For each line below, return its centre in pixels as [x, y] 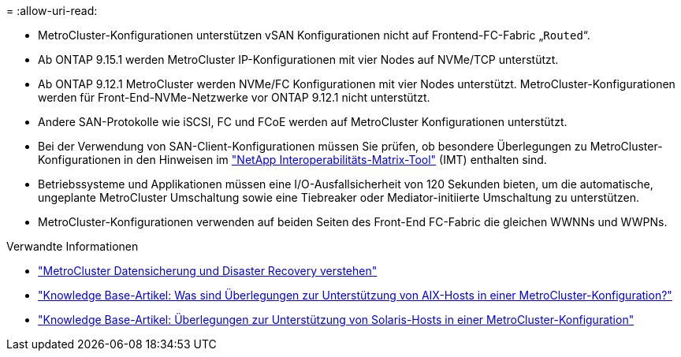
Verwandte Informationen [73, 246]
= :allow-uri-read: [52, 11]
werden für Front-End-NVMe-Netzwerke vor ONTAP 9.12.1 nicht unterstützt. [234, 97]
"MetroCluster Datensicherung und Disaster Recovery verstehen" [208, 271]
